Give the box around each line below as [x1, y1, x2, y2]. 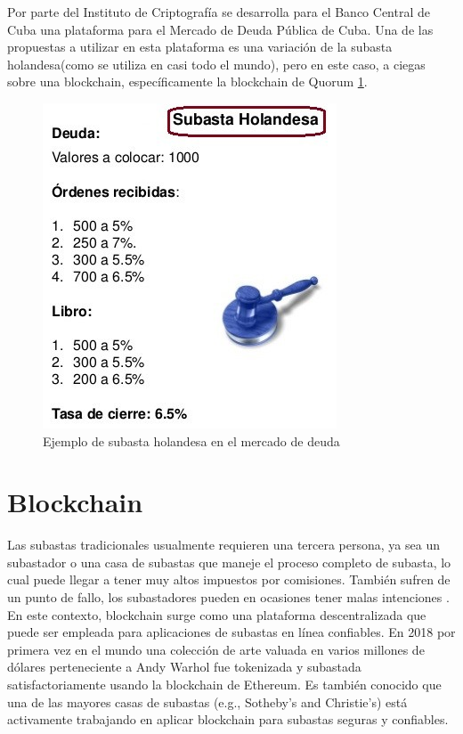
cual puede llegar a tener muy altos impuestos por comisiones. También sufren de [7, 570, 451, 589]
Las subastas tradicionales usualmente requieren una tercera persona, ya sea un [7, 535, 440, 554]
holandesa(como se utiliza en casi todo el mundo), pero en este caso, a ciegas [7, 54, 426, 73]
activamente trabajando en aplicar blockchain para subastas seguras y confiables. [7, 710, 449, 729]
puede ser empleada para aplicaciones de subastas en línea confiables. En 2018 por [7, 623, 456, 641]
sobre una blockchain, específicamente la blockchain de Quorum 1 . [7, 72, 368, 91]
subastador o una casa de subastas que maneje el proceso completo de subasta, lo [7, 552, 451, 571]
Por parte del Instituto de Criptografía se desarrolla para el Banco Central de [7, 3, 430, 20]
